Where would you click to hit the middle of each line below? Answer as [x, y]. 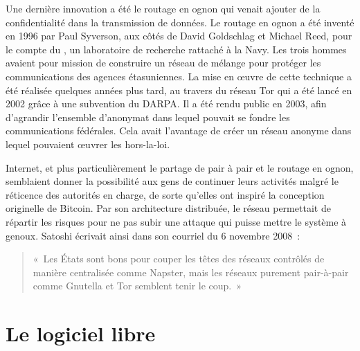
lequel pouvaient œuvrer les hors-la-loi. [88, 144]
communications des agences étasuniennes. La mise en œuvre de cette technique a [179, 76]
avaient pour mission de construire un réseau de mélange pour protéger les [163, 63]
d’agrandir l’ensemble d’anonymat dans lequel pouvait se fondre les [148, 117]
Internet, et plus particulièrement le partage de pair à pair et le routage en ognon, [180, 167]
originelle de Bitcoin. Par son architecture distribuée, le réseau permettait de [168, 208]
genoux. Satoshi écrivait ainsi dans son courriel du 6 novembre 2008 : [153, 235]
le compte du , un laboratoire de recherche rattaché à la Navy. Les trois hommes [176, 49]
